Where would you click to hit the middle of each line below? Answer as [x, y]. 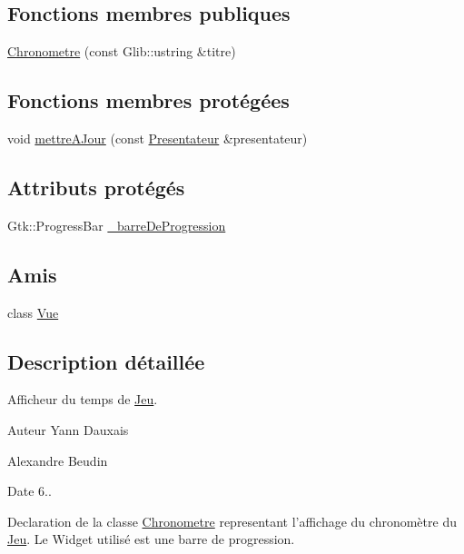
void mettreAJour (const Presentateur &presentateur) [158, 138]
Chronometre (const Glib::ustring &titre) [122, 51]
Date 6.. [30, 491]
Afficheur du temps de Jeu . [83, 399]
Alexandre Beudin [58, 460]
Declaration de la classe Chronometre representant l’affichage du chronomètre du [232, 521]
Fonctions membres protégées [148, 100]
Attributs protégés [96, 187]
